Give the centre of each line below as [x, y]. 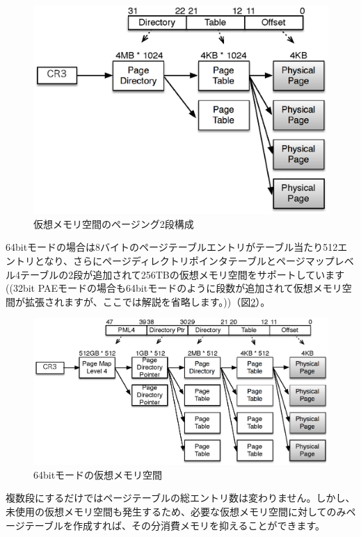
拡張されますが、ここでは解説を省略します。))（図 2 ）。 [147, 301]
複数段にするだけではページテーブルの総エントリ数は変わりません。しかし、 [180, 498]
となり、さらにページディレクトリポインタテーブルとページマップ [184, 260]
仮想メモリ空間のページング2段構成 [114, 223]
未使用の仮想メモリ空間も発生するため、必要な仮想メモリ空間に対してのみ [176, 512]
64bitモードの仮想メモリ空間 [98, 474]
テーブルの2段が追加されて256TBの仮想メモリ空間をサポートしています [182, 274]
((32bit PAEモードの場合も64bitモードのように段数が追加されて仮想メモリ [174, 288]
